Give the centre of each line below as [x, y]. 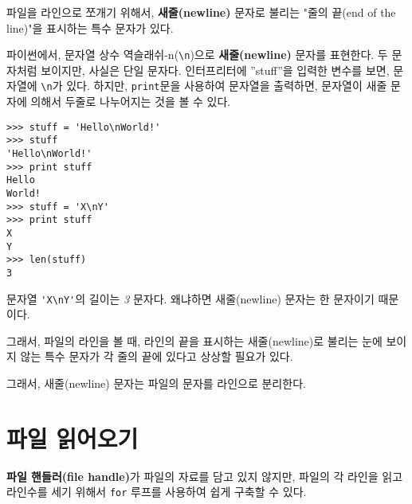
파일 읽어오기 [73, 438]
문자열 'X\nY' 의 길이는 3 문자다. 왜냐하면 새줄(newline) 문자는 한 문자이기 [190, 298]
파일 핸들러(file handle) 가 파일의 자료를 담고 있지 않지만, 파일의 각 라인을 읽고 [205, 476]
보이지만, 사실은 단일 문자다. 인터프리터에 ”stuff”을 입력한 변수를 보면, [215, 70]
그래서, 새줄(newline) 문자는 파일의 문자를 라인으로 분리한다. [156, 383]
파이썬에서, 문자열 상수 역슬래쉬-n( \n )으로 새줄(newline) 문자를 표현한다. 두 [197, 55]
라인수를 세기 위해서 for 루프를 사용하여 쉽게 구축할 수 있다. [157, 492]
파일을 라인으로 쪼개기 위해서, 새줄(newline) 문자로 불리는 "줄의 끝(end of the [201, 12]
